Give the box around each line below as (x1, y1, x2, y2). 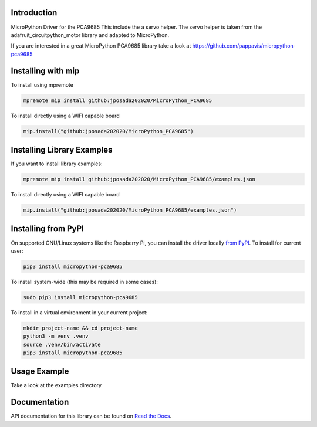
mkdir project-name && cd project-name (23, 324, 138, 331)
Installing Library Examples (11, 144, 113, 155)
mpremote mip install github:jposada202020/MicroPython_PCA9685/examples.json (23, 176, 255, 183)
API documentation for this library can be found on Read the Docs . (11, 412, 172, 419)
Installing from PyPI (11, 223, 85, 234)
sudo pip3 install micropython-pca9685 (23, 294, 138, 300)
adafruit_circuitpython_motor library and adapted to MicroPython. (11, 31, 170, 38)
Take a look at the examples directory (11, 382, 102, 389)
